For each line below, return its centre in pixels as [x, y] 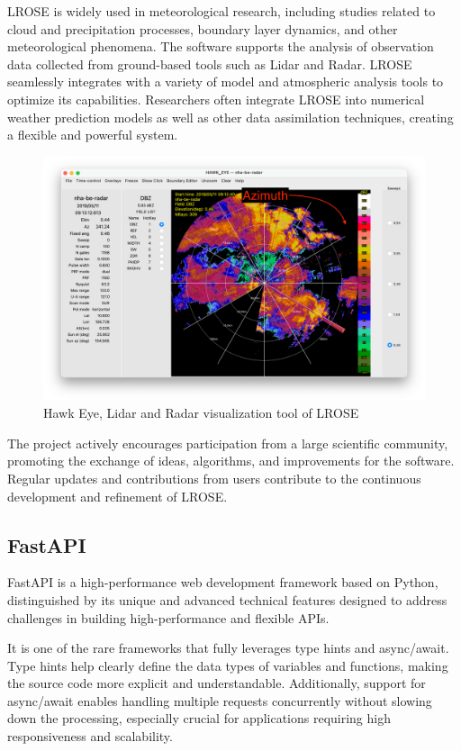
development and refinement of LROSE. [118, 496]
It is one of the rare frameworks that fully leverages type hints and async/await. [228, 648]
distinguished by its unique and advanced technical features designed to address [227, 599]
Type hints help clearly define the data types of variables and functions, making [228, 665]
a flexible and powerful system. [93, 135]
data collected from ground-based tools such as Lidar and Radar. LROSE [210, 63]
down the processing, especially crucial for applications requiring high [199, 718]
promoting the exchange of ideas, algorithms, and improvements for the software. [231, 461]
